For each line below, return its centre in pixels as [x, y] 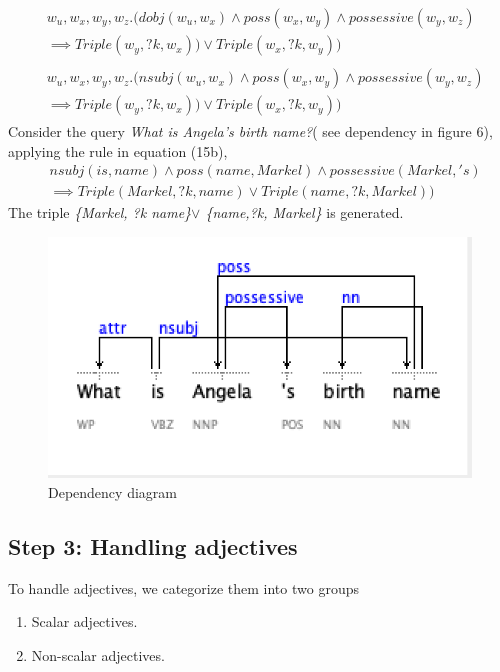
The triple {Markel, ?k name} [100, 212]
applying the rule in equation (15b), [118, 150]
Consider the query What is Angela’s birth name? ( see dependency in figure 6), [250, 131]
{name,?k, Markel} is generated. [304, 212]
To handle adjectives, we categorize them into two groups [183, 587]
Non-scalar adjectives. [98, 654]
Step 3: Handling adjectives [153, 545]
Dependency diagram [112, 491]
